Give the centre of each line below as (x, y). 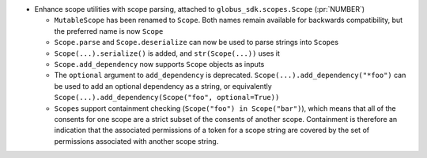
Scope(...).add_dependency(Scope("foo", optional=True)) (167, 97)
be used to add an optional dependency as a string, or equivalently (163, 86)
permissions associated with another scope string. (136, 141)
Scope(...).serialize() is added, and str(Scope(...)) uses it (167, 53)
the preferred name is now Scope (109, 31)
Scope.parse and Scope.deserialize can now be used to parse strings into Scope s (196, 42)
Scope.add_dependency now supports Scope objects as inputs (159, 64)
